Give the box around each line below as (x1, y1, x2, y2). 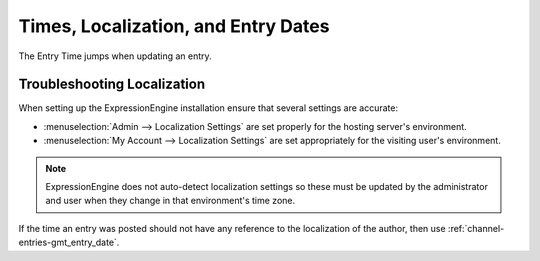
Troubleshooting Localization (18, 76, 205, 93)
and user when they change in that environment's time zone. (45, 195, 295, 207)
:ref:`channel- (447, 222, 505, 234)
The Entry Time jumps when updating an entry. (18, 50, 212, 62)
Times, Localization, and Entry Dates (18, 15, 330, 37)
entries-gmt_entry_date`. (18, 236, 120, 249)
